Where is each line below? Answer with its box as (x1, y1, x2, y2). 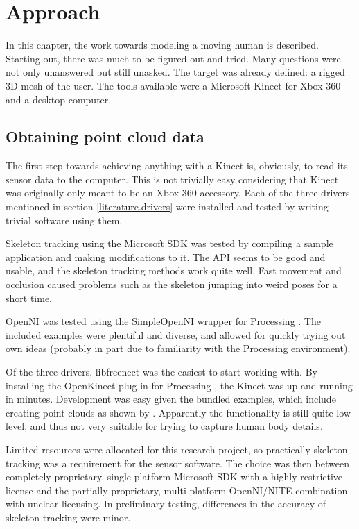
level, (6, 419, 28, 433)
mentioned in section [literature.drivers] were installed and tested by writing (6, 199, 329, 214)
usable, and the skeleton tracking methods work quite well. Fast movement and (6, 263, 342, 278)
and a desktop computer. (6, 92, 112, 106)
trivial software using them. (6, 212, 123, 227)
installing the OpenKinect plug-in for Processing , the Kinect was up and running (6, 378, 353, 392)
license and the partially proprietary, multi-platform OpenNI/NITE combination (6, 482, 348, 497)
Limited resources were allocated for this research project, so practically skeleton (6, 442, 348, 456)
